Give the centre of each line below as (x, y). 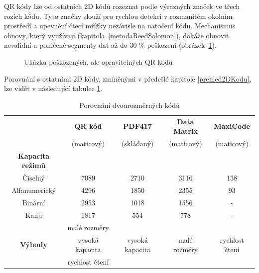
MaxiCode (232, 126)
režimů (34, 165)
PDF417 (137, 126)
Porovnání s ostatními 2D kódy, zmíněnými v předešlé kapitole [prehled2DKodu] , (128, 78)
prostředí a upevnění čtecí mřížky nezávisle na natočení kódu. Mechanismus (120, 26)
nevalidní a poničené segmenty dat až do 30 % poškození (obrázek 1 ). (110, 45)
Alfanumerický (34, 190)
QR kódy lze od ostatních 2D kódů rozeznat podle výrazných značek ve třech (122, 6)
